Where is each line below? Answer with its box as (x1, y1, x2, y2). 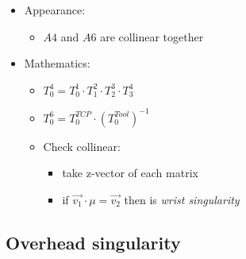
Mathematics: (24, 55, 90, 72)
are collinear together (100, 28, 204, 44)
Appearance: (24, 2, 86, 17)
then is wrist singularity (124, 191, 240, 207)
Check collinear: (43, 137, 121, 154)
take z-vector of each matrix (62, 164, 198, 181)
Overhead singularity (6, 230, 181, 254)
